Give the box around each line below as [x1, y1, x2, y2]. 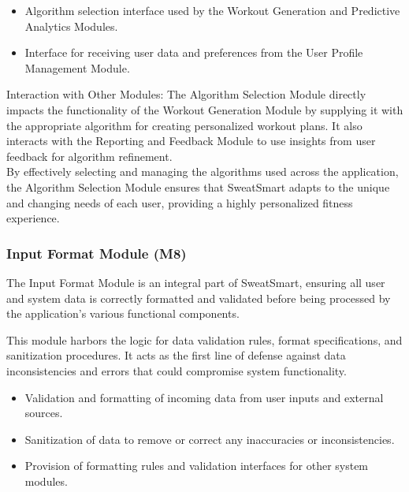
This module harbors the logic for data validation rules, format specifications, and [6, 331, 403, 348]
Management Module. [24, 59, 130, 76]
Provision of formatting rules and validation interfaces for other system [24, 457, 369, 474]
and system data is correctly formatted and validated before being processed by [6, 289, 391, 306]
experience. [6, 210, 60, 226]
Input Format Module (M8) [6, 243, 187, 263]
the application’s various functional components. [6, 305, 240, 322]
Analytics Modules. [24, 17, 118, 34]
